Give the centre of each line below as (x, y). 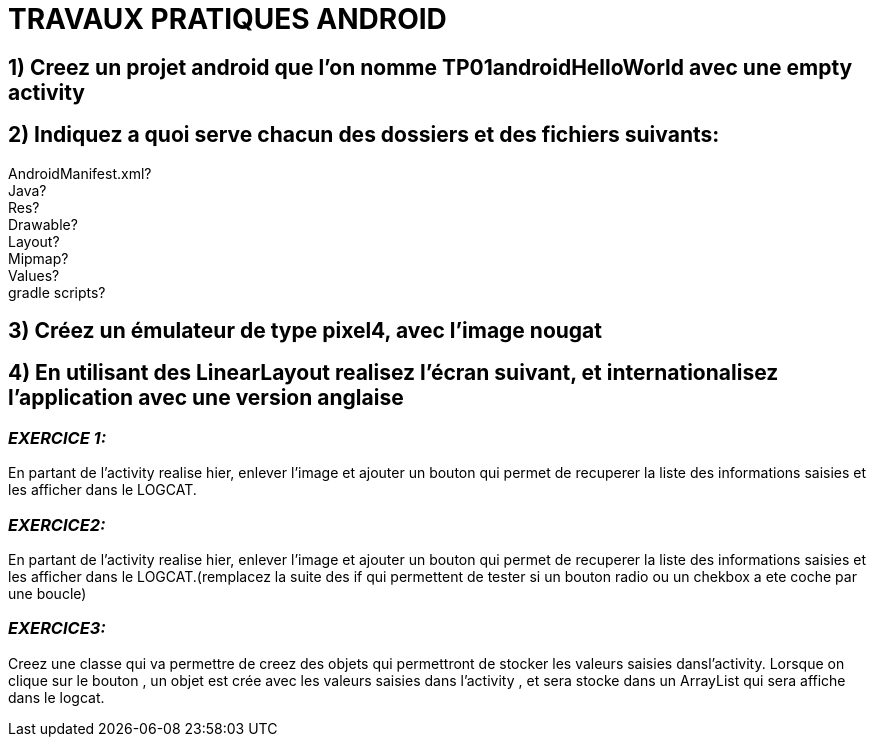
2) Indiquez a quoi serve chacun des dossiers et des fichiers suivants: (364, 135)
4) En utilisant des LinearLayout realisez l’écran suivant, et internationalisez (393, 373)
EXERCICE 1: (57, 437)
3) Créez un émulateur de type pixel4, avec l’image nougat (305, 331)
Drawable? (43, 224)
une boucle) (47, 593)
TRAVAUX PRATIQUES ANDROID (227, 19)
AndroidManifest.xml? (80, 173)
